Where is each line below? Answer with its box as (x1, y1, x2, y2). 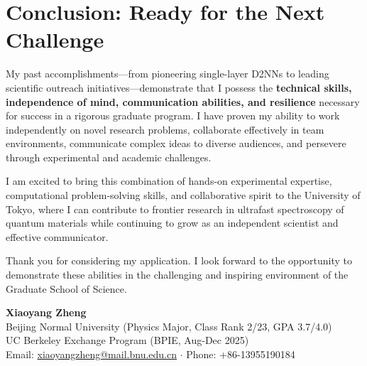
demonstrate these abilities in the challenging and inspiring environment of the (6, 267, 349, 282)
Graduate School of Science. (6, 281, 127, 296)
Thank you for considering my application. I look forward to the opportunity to (6, 253, 353, 268)
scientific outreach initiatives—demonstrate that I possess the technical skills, (6, 80, 352, 95)
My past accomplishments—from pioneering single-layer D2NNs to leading (6, 66, 329, 81)
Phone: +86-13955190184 (186, 347, 295, 361)
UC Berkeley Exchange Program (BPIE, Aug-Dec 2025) (6, 333, 249, 348)
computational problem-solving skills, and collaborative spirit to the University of (6, 188, 361, 203)
